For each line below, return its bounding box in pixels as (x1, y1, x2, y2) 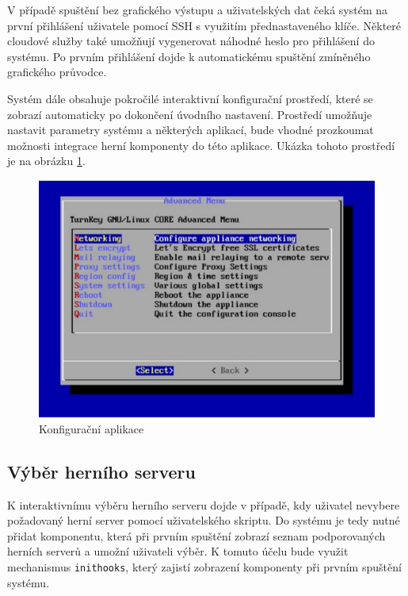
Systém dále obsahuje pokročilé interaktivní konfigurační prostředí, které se (7, 90, 373, 106)
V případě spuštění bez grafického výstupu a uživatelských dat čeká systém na (7, 2, 388, 17)
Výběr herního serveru (7, 459, 196, 483)
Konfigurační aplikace (39, 420, 144, 436)
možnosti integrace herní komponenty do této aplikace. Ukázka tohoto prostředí (7, 137, 395, 153)
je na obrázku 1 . (7, 152, 86, 169)
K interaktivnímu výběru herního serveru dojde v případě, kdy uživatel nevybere (7, 496, 400, 513)
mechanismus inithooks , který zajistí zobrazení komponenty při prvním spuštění (7, 559, 402, 575)
